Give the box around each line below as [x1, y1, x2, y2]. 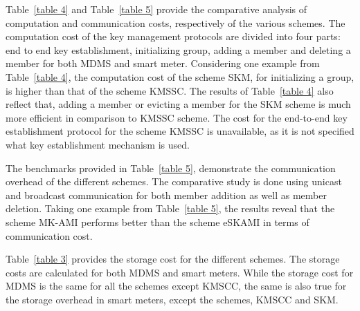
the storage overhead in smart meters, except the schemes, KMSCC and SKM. [6, 292, 339, 306]
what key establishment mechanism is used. [6, 137, 190, 151]
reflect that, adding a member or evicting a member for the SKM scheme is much [6, 97, 351, 111]
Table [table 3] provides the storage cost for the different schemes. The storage [6, 252, 340, 266]
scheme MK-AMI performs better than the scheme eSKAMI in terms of [6, 214, 309, 229]
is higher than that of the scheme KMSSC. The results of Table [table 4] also [6, 83, 334, 97]
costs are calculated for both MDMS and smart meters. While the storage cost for [6, 265, 354, 279]
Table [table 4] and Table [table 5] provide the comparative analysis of [6, 2, 307, 16]
